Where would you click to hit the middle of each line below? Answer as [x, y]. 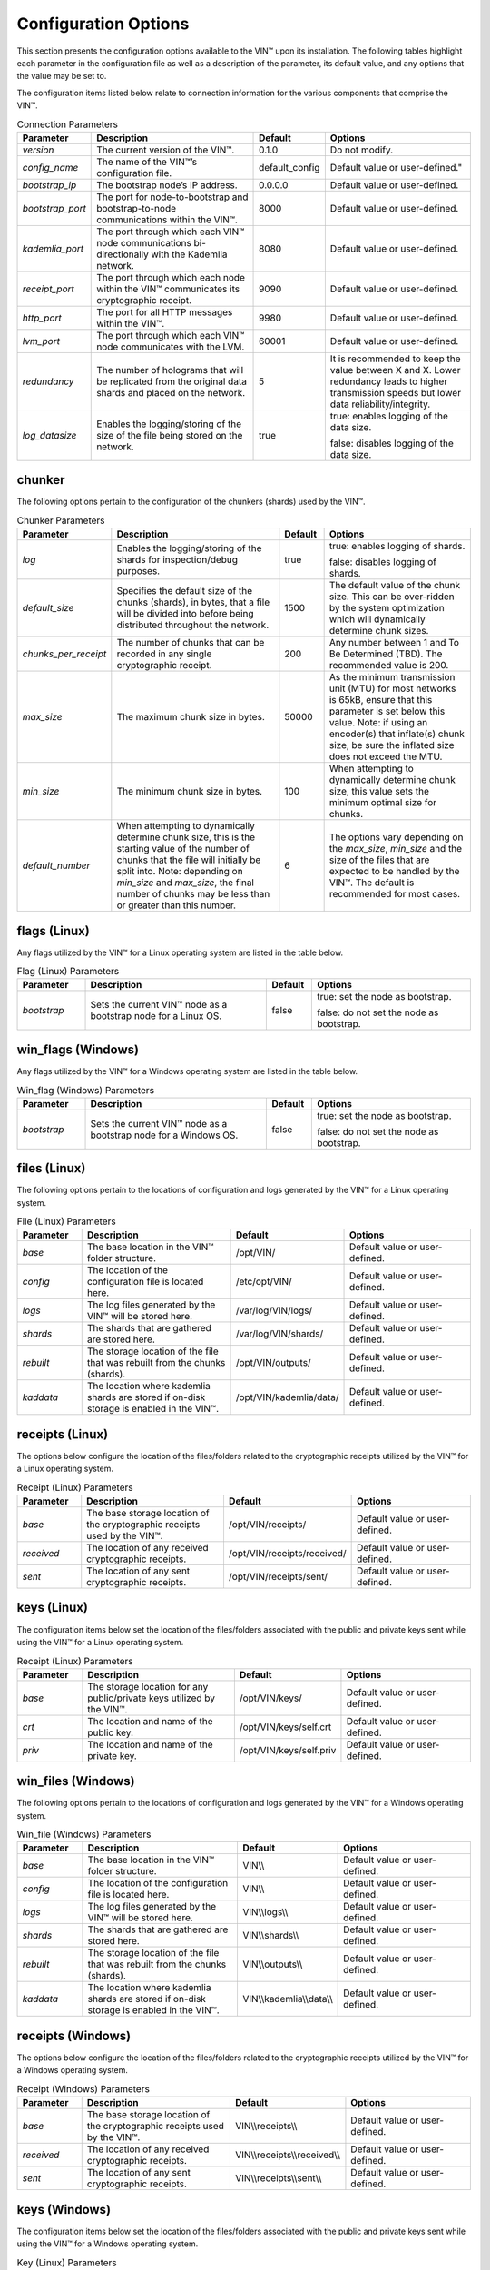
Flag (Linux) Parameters [68, 972]
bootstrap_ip [49, 184]
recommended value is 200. [389, 666]
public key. [111, 1732]
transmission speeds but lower [396, 392]
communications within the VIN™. [167, 220]
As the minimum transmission [392, 677]
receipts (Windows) [74, 2035]
